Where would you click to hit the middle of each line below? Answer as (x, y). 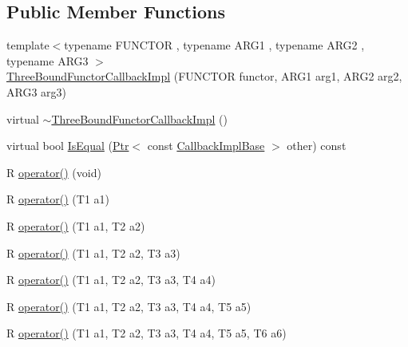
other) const (317, 146)
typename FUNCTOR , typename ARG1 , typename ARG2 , (214, 45)
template (28, 45)
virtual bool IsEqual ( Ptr (68, 146)
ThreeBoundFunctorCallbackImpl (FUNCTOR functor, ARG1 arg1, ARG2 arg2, (204, 76)
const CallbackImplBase (206, 146)
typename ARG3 (48, 60)
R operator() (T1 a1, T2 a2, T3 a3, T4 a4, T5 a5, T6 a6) (147, 333)
